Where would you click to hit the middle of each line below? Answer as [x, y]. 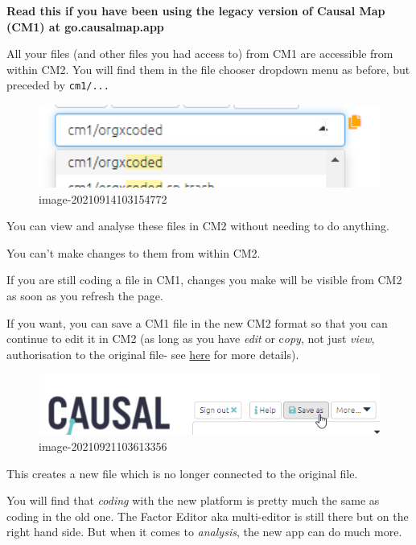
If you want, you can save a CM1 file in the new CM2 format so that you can [197, 322]
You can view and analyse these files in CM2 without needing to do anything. [198, 226]
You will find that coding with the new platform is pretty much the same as [193, 500]
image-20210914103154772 [103, 198]
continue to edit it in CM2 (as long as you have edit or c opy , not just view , [191, 339]
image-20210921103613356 [103, 446]
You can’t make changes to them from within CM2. [134, 252]
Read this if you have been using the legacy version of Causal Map [196, 10]
